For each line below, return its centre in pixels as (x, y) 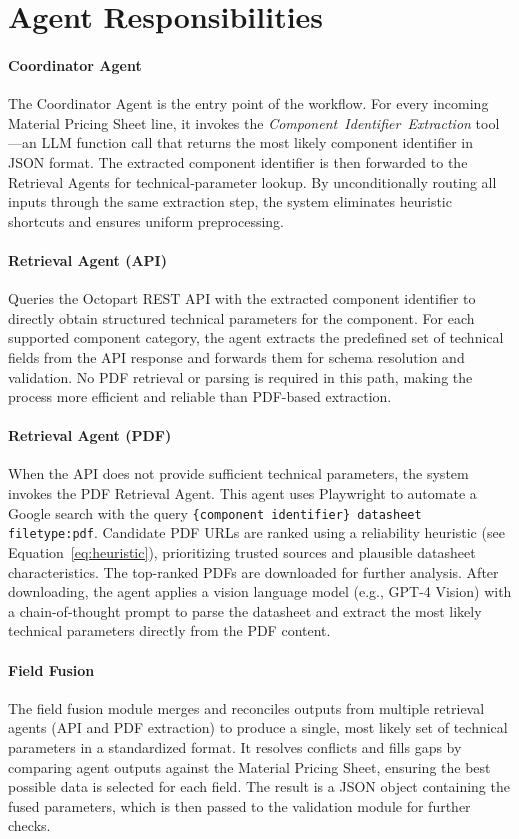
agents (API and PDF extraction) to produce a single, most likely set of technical (258, 727)
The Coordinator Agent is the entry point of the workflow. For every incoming (248, 103)
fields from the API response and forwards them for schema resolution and (236, 356)
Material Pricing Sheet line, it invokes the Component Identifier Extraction (239, 122)
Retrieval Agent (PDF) (90, 435)
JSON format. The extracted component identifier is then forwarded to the (238, 161)
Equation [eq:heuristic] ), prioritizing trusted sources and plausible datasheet (242, 551)
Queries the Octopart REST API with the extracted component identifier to (242, 298)
